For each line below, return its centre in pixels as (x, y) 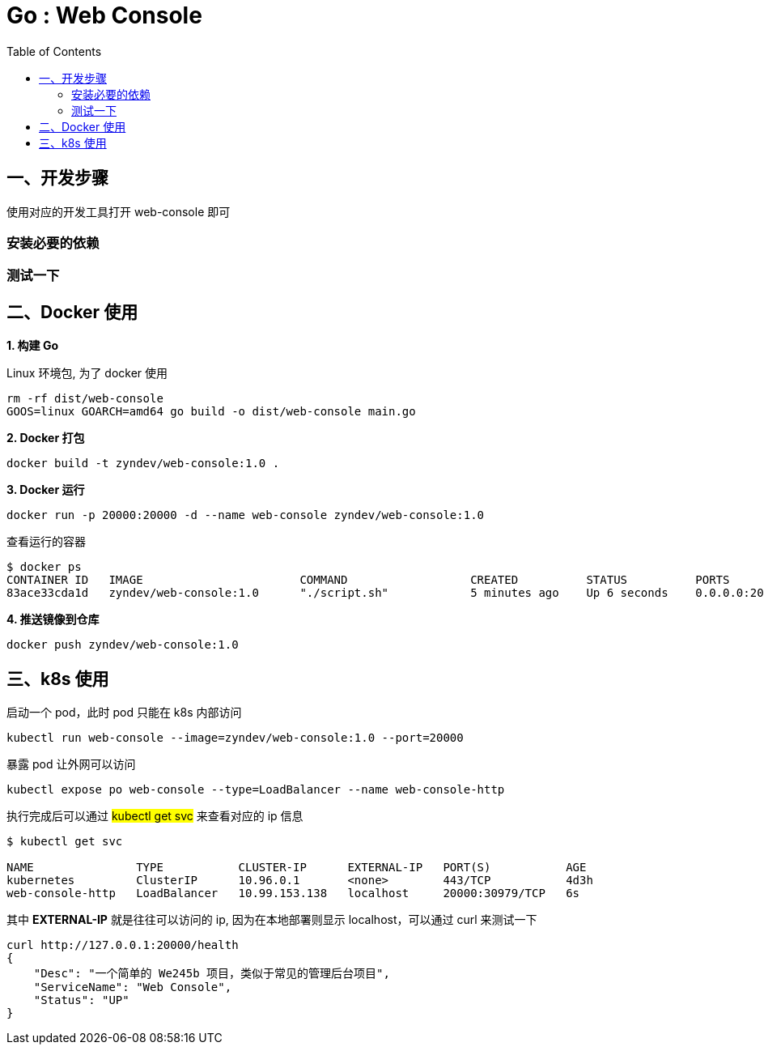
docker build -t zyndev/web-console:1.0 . (143, 464)
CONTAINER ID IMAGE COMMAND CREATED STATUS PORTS (368, 580)
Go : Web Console (104, 15)
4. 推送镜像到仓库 (53, 619)
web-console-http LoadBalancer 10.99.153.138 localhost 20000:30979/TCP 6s (293, 894)
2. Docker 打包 (46, 438)
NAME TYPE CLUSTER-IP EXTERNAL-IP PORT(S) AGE (297, 868)
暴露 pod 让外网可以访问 (71, 764)
